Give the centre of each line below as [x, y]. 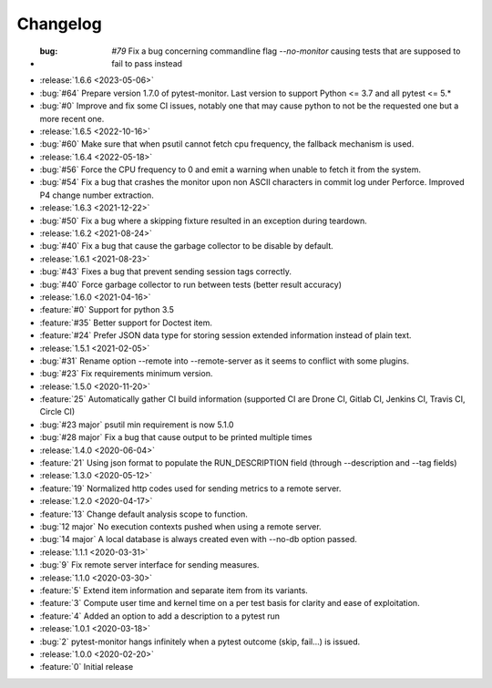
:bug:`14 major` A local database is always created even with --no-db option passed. [198, 539]
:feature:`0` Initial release [87, 667]
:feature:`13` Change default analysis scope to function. [143, 514]
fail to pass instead [147, 63]
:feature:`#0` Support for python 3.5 [107, 310]
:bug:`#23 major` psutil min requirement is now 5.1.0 [137, 425]
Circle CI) [57, 412]
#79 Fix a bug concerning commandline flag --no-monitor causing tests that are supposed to [286, 51]
